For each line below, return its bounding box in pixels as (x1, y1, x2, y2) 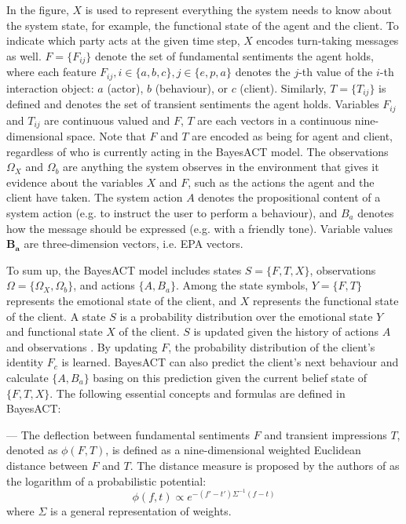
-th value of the (298, 64, 373, 80)
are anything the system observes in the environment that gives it (63, 158, 379, 175)
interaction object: (6, 79, 94, 96)
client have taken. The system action (6, 189, 183, 206)
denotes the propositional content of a (198, 189, 381, 206)
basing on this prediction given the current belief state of (93, 369, 368, 385)
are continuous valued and (44, 111, 170, 128)
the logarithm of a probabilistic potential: (6, 472, 207, 489)
